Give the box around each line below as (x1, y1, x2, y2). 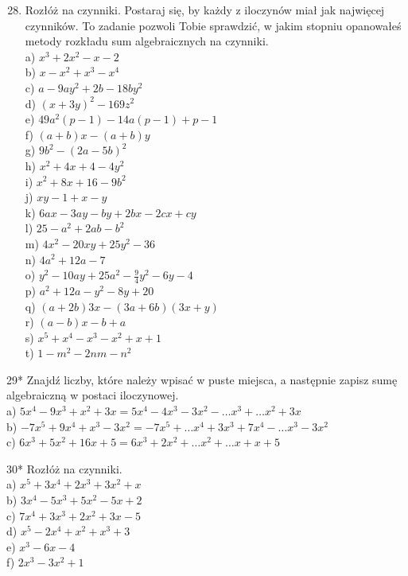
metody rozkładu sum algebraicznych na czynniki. (25, 33, 269, 49)
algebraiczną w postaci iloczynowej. (6, 387, 179, 403)
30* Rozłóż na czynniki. (6, 460, 122, 477)
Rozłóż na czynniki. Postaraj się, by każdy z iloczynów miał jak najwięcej (25, 2, 385, 18)
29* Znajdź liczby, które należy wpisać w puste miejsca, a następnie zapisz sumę (6, 371, 398, 387)
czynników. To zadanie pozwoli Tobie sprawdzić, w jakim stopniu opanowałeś (25, 17, 402, 33)
